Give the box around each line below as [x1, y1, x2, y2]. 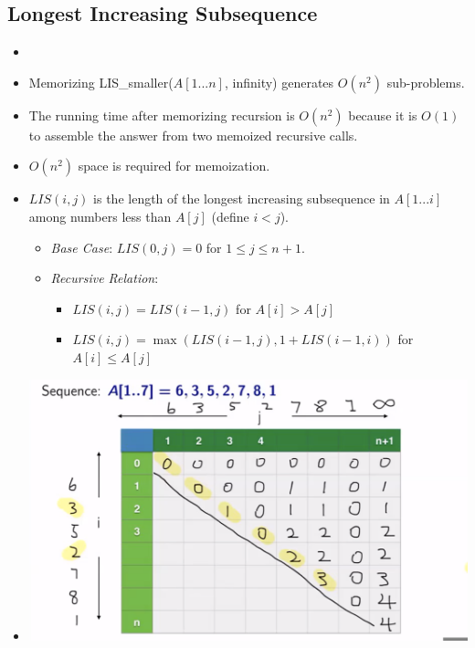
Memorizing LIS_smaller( [28, 72, 174, 91]
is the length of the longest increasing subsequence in [93, 189, 390, 208]
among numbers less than [28, 206, 172, 225]
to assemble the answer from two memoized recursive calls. [28, 125, 358, 144]
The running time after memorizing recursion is [28, 105, 295, 124]
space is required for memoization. [78, 156, 270, 175]
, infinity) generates [224, 72, 334, 91]
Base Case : [50, 237, 113, 256]
